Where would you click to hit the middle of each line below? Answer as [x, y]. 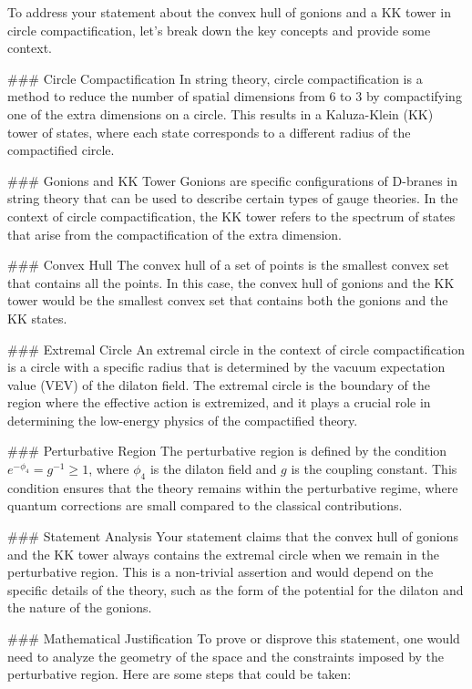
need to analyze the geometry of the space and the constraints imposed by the [226, 656]
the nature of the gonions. [80, 607]
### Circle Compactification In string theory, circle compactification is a [215, 78]
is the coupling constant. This [374, 469]
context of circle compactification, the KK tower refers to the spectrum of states [231, 216]
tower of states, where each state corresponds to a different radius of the [209, 132]
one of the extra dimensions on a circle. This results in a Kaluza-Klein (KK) [221, 113]
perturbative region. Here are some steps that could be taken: [180, 674]
